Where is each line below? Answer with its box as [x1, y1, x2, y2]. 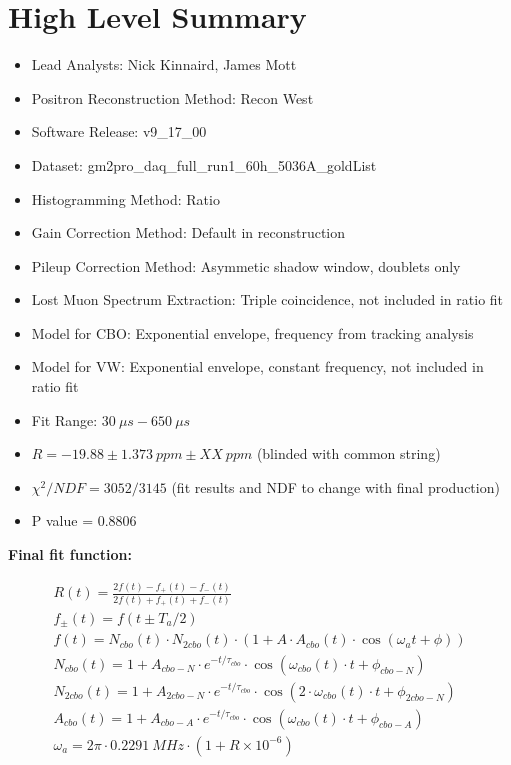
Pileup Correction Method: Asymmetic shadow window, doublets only [31, 255, 461, 276]
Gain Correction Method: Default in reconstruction [31, 222, 346, 243]
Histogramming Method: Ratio [31, 188, 220, 209]
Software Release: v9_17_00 [31, 121, 207, 142]
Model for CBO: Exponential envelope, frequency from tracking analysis [31, 322, 474, 343]
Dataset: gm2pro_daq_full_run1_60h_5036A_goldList [31, 154, 377, 175]
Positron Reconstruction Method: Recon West [31, 87, 314, 108]
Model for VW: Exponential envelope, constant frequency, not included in [31, 356, 484, 377]
